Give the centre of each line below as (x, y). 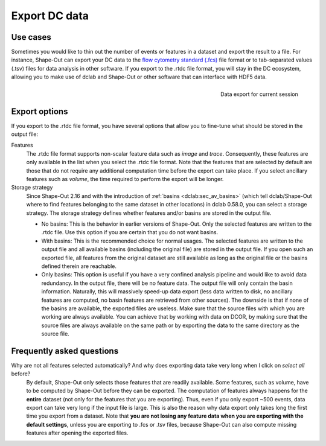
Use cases (31, 37)
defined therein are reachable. (79, 266)
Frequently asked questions (65, 351)
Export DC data (50, 16)
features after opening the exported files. (77, 433)
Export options (40, 111)
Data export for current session (259, 94)
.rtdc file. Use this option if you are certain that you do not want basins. (130, 232)
